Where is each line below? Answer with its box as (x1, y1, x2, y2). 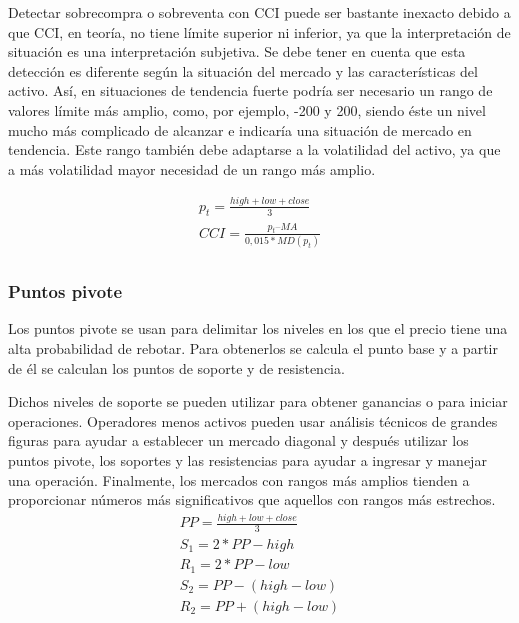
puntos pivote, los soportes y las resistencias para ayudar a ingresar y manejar (8, 449, 487, 470)
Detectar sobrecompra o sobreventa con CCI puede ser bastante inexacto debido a (8, 2, 511, 22)
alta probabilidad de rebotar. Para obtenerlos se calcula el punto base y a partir (8, 337, 498, 358)
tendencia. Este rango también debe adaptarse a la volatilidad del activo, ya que (8, 139, 501, 160)
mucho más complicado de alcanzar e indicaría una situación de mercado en (8, 119, 472, 140)
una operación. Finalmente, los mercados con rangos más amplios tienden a (8, 469, 470, 490)
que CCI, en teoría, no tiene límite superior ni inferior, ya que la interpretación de (8, 21, 511, 42)
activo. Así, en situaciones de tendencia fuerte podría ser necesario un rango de (8, 80, 493, 101)
